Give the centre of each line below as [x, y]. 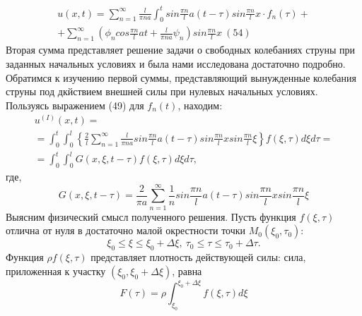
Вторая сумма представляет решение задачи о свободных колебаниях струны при [181, 50]
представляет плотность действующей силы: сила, [198, 257]
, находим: [200, 105]
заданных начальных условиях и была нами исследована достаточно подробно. [176, 63]
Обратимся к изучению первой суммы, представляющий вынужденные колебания [181, 77]
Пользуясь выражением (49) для [75, 105]
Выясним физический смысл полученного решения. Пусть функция [151, 216]
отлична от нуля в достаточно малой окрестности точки [126, 230]
